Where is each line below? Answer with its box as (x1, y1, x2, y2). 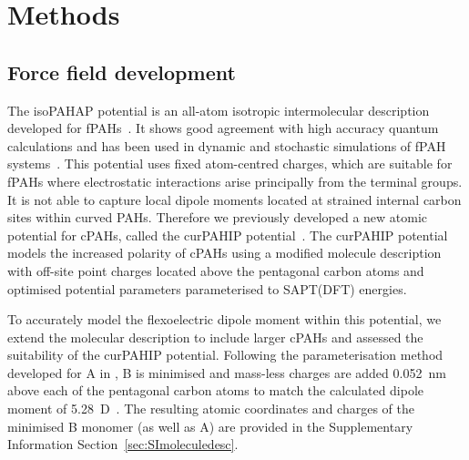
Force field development (7, 57, 236, 86)
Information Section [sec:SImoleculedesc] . (7, 434, 239, 454)
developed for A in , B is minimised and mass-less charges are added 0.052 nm (7, 363, 446, 382)
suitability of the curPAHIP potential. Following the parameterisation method (7, 345, 444, 364)
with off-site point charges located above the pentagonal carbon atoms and (7, 261, 424, 280)
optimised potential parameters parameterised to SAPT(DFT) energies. (7, 279, 407, 298)
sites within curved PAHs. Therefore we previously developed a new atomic (7, 208, 428, 227)
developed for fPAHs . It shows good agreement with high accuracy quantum (7, 118, 439, 138)
